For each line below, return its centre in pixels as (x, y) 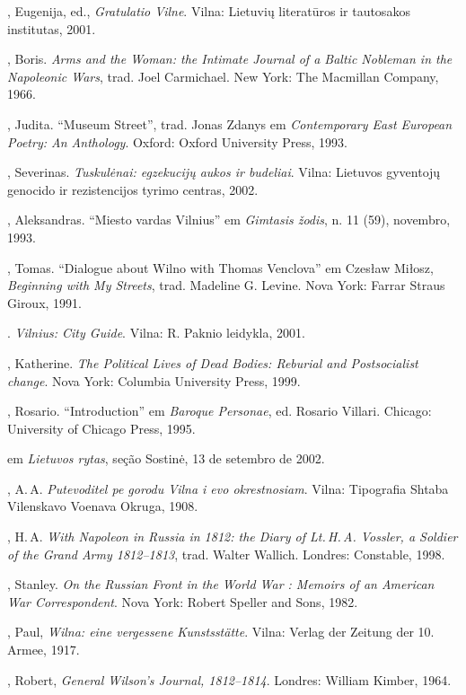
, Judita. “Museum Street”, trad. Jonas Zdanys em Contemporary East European (230, 123)
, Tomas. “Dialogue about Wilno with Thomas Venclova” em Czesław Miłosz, (220, 267)
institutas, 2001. (52, 28)
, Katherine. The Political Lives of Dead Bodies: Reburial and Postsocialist (213, 362)
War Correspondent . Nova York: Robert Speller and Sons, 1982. (183, 601)
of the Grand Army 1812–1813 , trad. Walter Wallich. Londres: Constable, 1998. (226, 554)
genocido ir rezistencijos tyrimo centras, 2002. (133, 189)
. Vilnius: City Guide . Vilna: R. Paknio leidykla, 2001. (156, 333)
